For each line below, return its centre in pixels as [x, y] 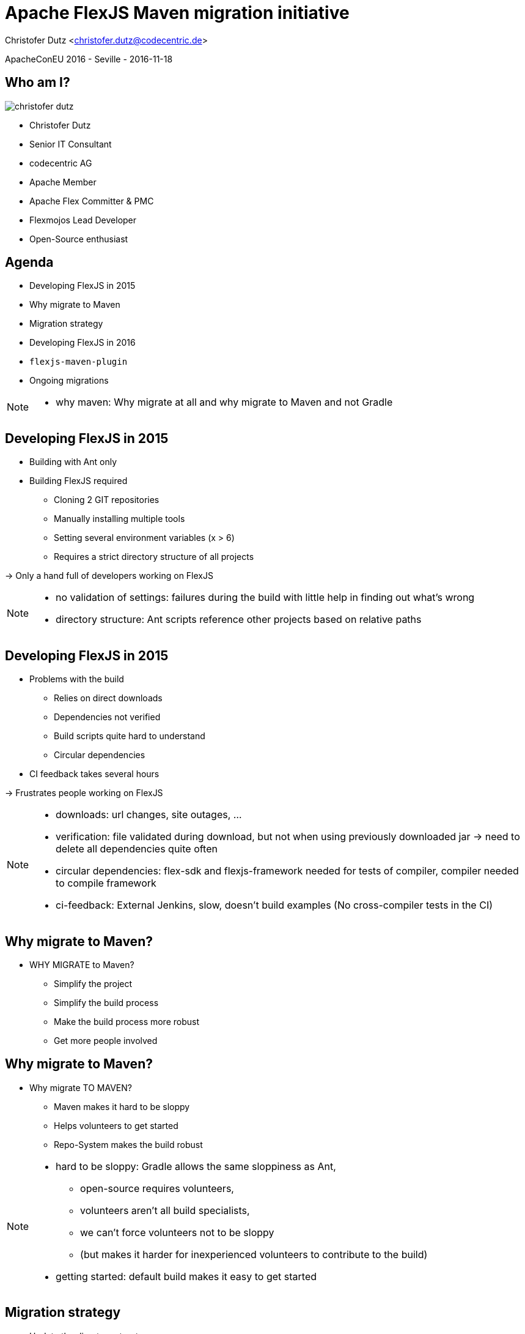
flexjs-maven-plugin [79, 362]
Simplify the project [93, 983]
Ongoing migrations [69, 381]
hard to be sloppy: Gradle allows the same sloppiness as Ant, [196, 1166]
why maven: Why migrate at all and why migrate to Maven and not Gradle [224, 402]
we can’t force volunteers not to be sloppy [177, 1232]
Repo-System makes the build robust [128, 1144]
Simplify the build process [106, 1002]
